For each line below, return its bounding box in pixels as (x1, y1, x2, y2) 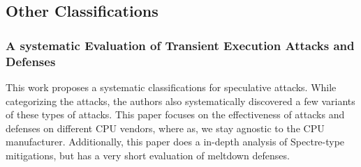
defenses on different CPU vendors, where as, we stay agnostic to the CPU (6, 120, 325, 135)
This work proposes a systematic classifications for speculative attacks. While (6, 79, 337, 94)
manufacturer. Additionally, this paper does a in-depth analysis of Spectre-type (6, 134, 345, 149)
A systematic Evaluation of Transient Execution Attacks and (6, 36, 355, 54)
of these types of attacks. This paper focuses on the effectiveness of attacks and (6, 107, 345, 122)
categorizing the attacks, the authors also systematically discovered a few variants (6, 93, 355, 108)
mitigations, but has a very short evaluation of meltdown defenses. (6, 148, 290, 162)
